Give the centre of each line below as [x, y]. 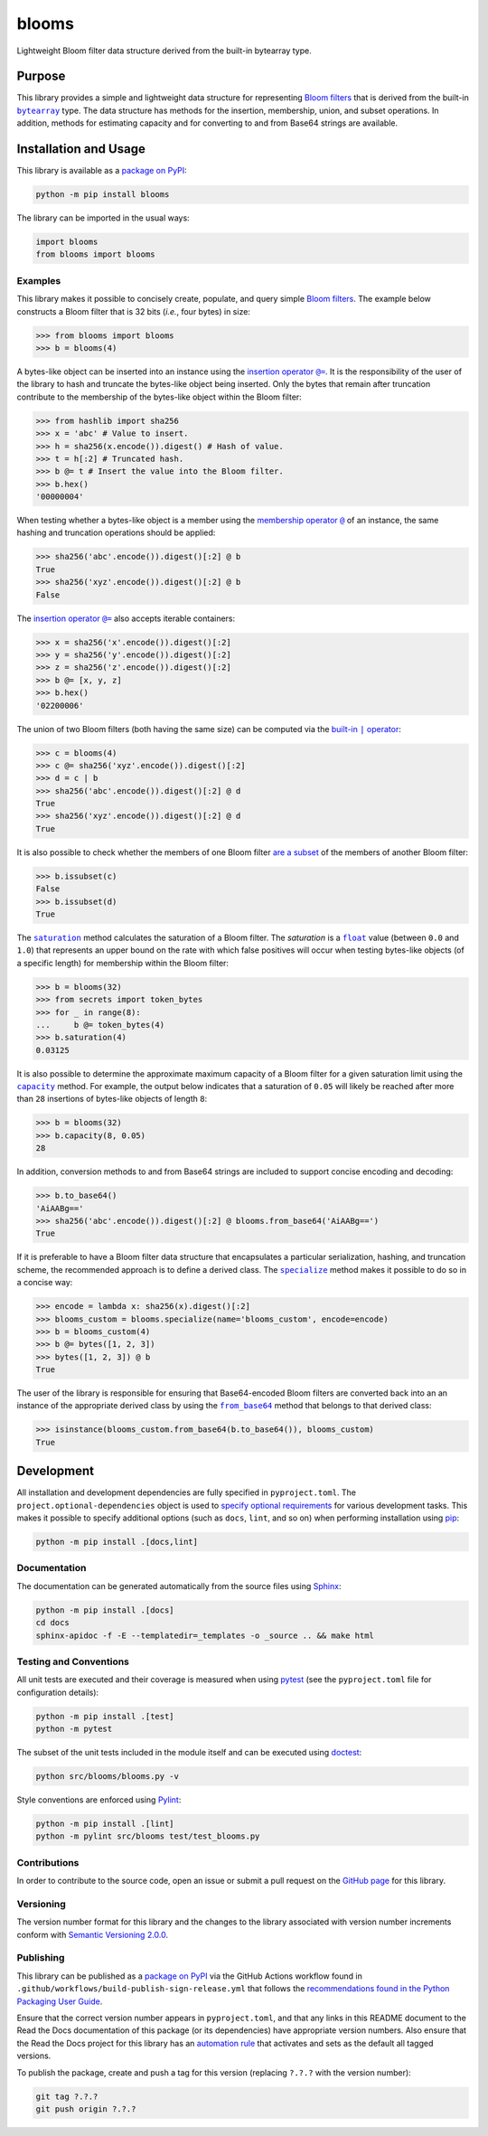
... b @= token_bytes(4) [100, 1025]
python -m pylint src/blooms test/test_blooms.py [148, 1836]
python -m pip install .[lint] [105, 1824]
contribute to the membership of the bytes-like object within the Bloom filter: [159, 397]
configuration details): [58, 1692]
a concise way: [45, 1283]
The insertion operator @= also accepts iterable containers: [126, 618]
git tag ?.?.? [67, 2096]
